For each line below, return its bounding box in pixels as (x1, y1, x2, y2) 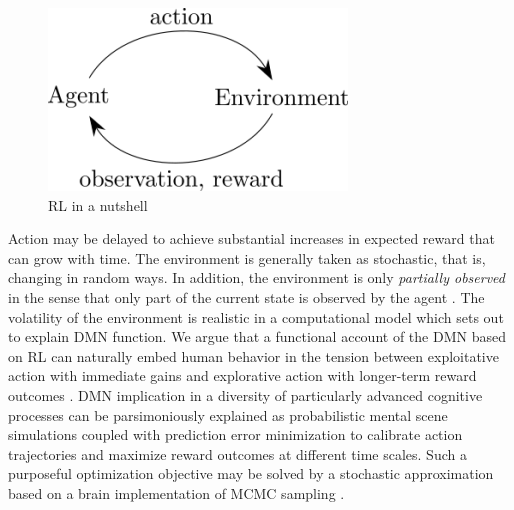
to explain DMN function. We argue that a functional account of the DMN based (8, 326, 506, 347)
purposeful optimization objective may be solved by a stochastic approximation (8, 463, 494, 484)
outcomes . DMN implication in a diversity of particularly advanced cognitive (8, 384, 483, 405)
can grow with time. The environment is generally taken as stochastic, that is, (8, 247, 486, 268)
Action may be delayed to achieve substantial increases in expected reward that (8, 228, 495, 249)
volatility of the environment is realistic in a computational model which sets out (8, 306, 504, 327)
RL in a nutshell (48, 194, 148, 215)
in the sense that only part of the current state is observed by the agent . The (8, 286, 485, 307)
